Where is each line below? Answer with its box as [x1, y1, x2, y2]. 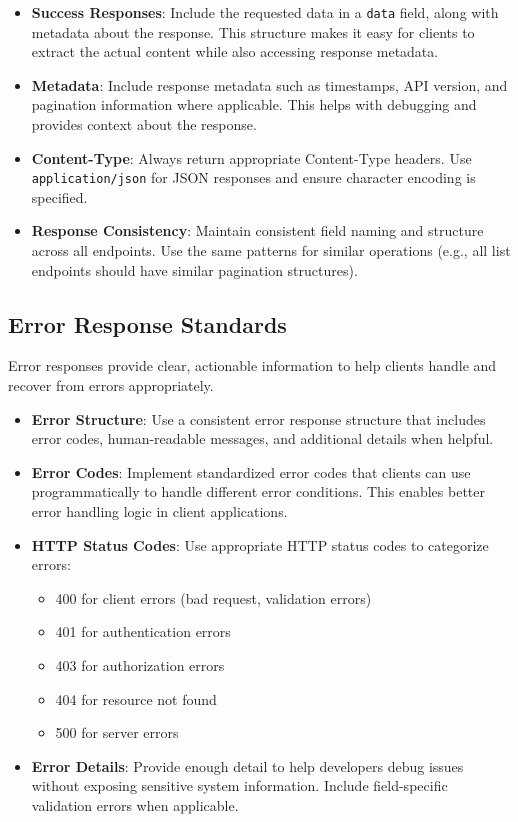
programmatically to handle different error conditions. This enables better [31, 481, 485, 502]
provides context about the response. [31, 114, 257, 135]
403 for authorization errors [55, 654, 225, 675]
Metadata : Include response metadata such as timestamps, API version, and [31, 74, 508, 95]
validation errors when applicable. [31, 794, 239, 815]
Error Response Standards [8, 308, 287, 339]
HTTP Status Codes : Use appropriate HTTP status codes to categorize [31, 534, 489, 555]
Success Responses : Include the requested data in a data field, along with [31, 2, 499, 22]
